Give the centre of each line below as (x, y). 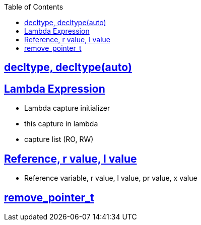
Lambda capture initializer (67, 108)
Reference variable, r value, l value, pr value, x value (111, 178)
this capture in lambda (61, 124)
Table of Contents (34, 7)
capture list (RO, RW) (59, 139)
